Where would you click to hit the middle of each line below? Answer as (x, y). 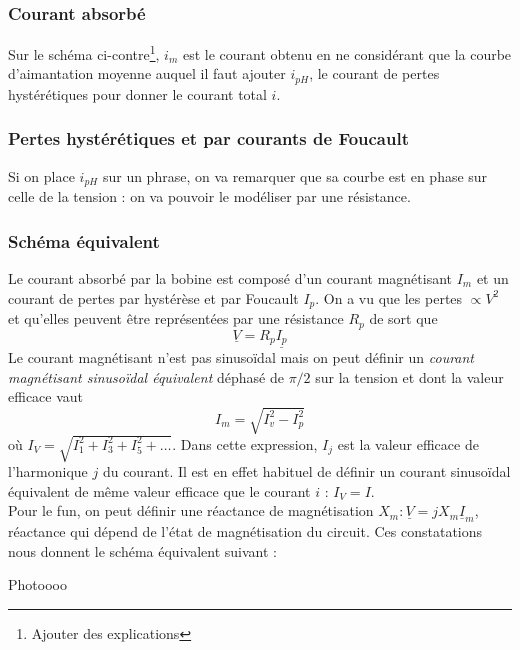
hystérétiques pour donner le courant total (137, 93)
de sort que (403, 318)
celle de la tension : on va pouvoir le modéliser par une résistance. (209, 196)
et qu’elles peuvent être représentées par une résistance (176, 318)
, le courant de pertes (374, 73)
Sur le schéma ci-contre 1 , (84, 52)
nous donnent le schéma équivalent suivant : (142, 550)
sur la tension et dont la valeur (409, 376)
